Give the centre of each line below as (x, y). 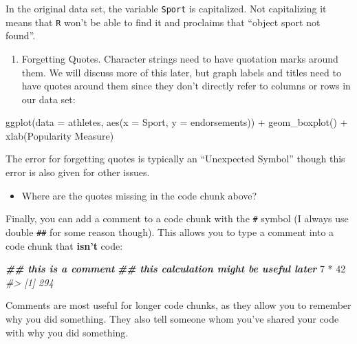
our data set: (48, 99)
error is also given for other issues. (78, 172)
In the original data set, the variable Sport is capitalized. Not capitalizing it (166, 8)
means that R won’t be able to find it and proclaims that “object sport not (163, 22)
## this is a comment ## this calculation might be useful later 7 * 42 (176, 269)
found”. (21, 35)
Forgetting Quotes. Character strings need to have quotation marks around (180, 58)
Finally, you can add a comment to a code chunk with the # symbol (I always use (177, 218)
